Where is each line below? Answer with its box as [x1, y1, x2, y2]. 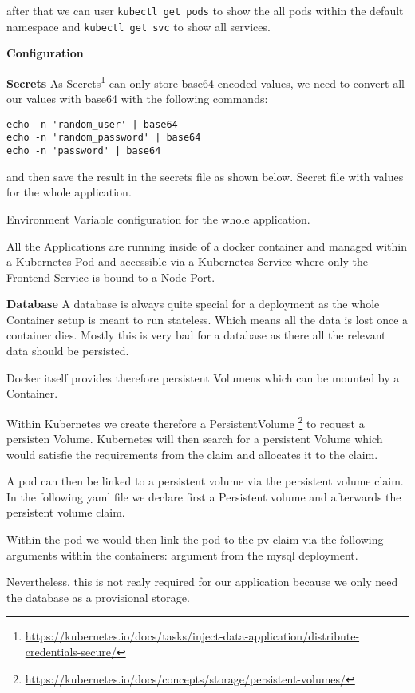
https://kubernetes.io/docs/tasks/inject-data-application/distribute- [25, 628, 360, 644]
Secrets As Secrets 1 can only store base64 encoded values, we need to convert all [6, 72, 405, 91]
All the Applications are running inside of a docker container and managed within [6, 237, 408, 254]
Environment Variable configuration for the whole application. [6, 210, 310, 227]
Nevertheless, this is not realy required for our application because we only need [6, 573, 398, 590]
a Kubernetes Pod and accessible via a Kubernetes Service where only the [6, 253, 368, 270]
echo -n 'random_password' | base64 [6, 132, 201, 144]
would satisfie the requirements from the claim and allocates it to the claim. [6, 445, 378, 462]
